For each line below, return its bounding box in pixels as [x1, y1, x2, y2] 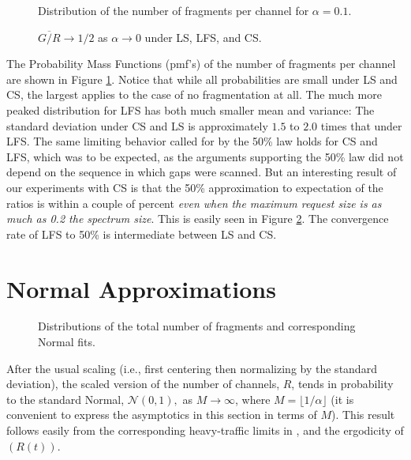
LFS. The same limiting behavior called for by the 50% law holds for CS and [6, 133, 378, 149]
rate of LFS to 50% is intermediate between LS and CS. [6, 225, 277, 242]
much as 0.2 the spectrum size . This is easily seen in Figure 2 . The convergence [6, 210, 389, 227]
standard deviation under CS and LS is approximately [6, 117, 268, 134]
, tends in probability [291, 375, 394, 392]
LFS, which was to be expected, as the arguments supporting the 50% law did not [6, 148, 404, 164]
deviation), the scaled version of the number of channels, [6, 375, 280, 392]
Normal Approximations [6, 272, 276, 304]
